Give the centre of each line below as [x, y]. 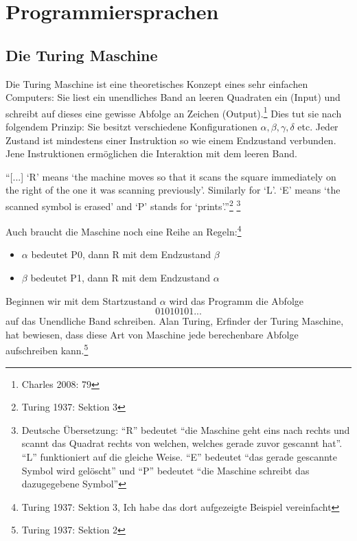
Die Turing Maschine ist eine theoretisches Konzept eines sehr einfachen [157, 83]
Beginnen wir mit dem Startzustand [81, 300]
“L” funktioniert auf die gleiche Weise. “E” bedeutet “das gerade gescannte [179, 457]
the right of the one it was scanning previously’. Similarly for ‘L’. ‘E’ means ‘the [173, 190]
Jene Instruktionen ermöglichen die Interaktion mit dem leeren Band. [151, 153]
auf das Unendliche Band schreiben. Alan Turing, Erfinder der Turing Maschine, [175, 321]
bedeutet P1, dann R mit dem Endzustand [120, 278]
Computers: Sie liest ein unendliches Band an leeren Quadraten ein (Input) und [173, 97]
